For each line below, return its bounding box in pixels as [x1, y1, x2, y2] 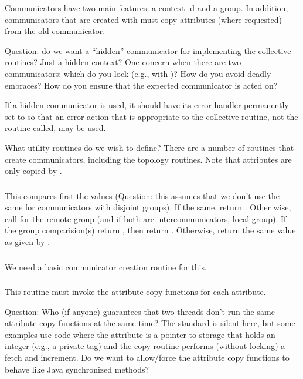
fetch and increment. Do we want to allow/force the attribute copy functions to [5, 351, 290, 364]
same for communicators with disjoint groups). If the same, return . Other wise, [5, 201, 291, 213]
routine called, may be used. [5, 122, 106, 134]
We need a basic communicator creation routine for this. [5, 260, 207, 273]
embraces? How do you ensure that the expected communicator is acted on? [5, 79, 278, 91]
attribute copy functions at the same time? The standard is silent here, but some [5, 317, 295, 329]
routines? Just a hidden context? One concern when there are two [5, 56, 241, 68]
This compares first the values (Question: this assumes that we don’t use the [5, 189, 280, 202]
